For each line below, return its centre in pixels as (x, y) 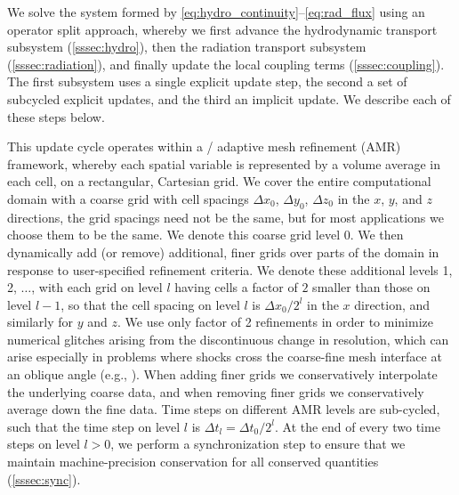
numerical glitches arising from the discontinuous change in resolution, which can (228, 339)
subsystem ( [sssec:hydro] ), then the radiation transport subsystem (187, 47)
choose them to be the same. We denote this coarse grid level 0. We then (205, 235)
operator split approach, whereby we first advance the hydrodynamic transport (222, 29)
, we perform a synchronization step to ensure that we (258, 444)
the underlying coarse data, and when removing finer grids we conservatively (216, 391)
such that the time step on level (94, 426)
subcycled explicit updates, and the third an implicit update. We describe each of (229, 98)
